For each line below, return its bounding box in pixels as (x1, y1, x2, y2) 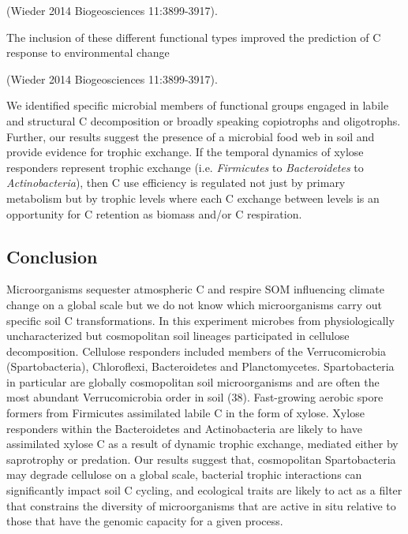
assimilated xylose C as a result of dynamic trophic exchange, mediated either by (6, 435, 399, 452)
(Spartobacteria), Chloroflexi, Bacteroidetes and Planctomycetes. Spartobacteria (6, 358, 395, 375)
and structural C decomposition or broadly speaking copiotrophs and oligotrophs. (6, 112, 401, 129)
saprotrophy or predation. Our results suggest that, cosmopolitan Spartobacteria (6, 450, 396, 467)
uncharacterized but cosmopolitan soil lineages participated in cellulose (6, 327, 350, 344)
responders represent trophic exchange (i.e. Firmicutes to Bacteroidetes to (6, 159, 364, 175)
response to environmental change (6, 44, 170, 61)
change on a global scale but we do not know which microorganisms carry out (6, 296, 382, 312)
